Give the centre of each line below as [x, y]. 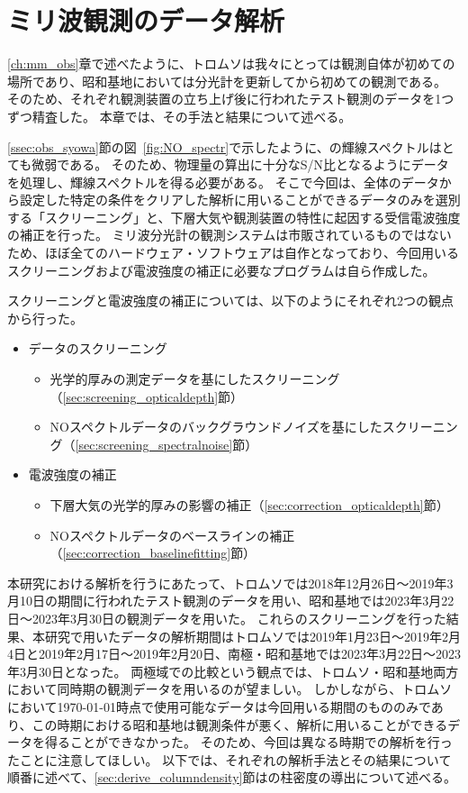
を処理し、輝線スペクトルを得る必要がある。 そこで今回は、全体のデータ [223, 182]
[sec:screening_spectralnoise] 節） [166, 444]
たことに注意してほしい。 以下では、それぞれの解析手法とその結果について [229, 759]
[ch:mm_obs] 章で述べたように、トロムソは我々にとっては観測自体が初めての [231, 64]
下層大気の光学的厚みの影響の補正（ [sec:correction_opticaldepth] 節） [249, 505]
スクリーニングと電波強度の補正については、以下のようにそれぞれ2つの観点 [231, 301]
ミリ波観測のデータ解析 [146, 20]
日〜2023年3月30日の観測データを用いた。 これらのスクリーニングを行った [227, 618]
